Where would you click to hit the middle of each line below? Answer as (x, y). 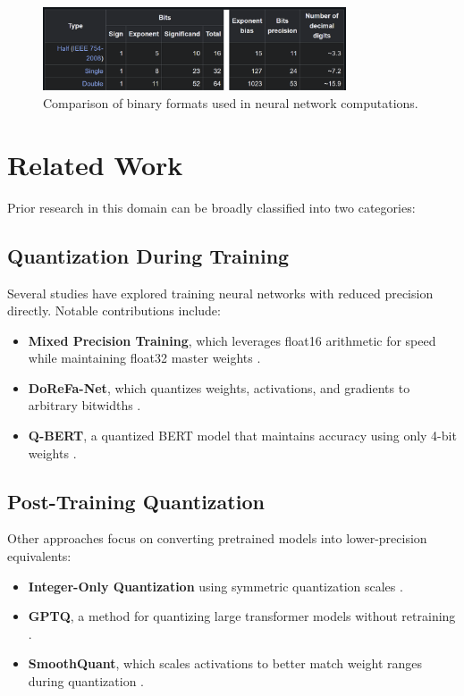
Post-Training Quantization (136, 501)
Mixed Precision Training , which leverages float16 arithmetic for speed (232, 340)
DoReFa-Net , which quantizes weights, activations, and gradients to (219, 387)
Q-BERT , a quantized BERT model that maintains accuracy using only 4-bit (242, 436)
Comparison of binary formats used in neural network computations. (231, 103)
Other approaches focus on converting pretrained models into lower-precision (217, 538)
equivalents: (39, 556)
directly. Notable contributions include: (114, 310)
